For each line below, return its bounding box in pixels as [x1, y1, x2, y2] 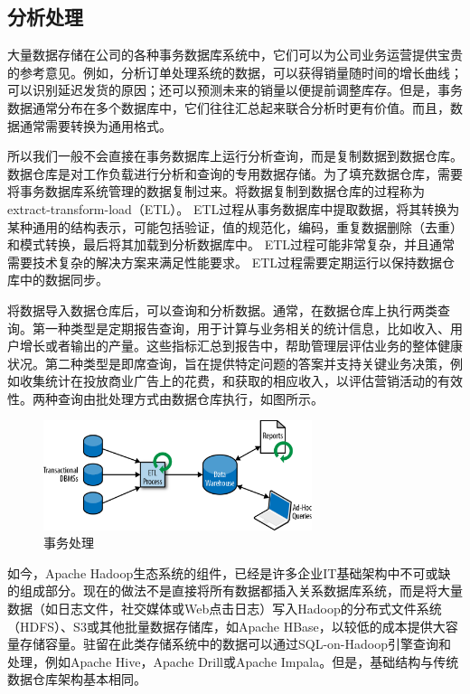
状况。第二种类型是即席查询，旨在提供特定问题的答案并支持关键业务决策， [7, 353, 450, 372]
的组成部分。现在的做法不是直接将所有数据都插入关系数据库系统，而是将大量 [7, 581, 463, 600]
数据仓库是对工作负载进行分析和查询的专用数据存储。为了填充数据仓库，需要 [7, 164, 463, 183]
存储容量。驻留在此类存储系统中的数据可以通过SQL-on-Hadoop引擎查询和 [19, 634, 451, 653]
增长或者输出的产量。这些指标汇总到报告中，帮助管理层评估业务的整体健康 [19, 336, 463, 355]
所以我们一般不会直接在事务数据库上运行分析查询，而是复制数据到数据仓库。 [7, 146, 463, 165]
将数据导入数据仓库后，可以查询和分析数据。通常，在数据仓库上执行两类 [7, 300, 437, 319]
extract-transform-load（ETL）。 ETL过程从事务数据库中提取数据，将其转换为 [7, 199, 460, 218]
